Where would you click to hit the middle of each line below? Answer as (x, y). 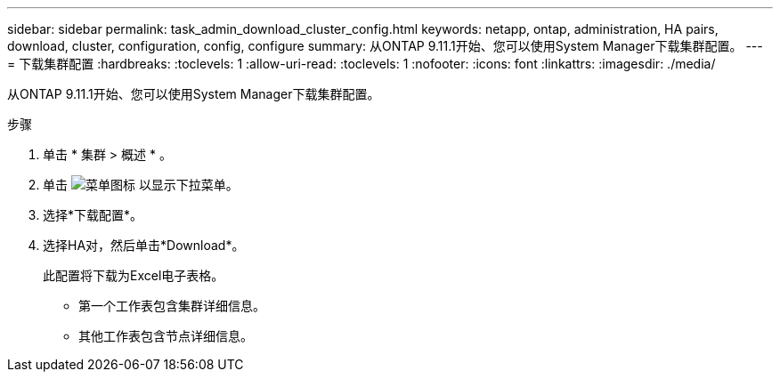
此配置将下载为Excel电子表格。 (134, 275)
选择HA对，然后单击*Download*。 (144, 245)
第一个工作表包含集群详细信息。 (172, 306)
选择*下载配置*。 (93, 215)
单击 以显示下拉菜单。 (141, 185)
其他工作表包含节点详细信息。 (166, 336)
